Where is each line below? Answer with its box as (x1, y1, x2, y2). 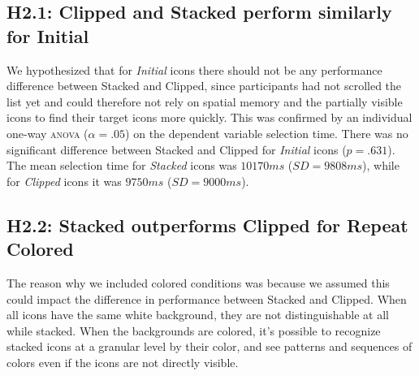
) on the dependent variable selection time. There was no (125, 124, 408, 141)
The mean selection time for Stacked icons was (6, 157, 237, 174)
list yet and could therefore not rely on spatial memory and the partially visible (6, 93, 403, 110)
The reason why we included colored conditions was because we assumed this (6, 274, 390, 291)
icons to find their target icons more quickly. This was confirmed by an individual (6, 109, 413, 126)
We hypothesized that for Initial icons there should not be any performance (6, 61, 382, 78)
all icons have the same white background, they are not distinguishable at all (6, 306, 389, 323)
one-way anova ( (6, 124, 89, 141)
